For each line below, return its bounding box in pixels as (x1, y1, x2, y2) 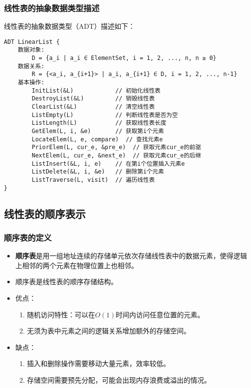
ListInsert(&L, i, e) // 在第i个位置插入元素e (32, 160, 185, 167)
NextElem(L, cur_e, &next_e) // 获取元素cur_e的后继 (32, 152, 201, 159)
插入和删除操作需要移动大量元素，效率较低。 (27, 358, 170, 369)
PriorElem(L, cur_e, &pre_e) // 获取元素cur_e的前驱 (32, 144, 201, 151)
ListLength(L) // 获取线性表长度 (32, 119, 166, 127)
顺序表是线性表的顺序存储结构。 (15, 276, 118, 287)
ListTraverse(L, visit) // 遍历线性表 (32, 176, 155, 183)
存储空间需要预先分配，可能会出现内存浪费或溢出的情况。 (27, 375, 211, 385)
